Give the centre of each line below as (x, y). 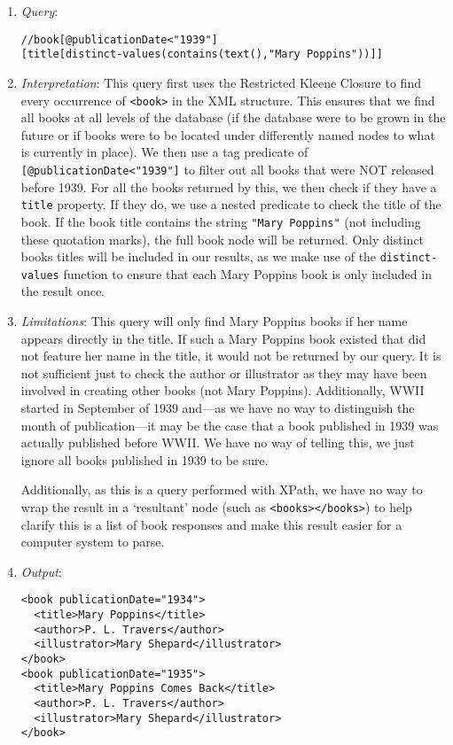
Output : (41, 571)
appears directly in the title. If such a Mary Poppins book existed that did (223, 338)
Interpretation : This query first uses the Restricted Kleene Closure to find (221, 82)
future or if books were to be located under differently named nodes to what (228, 134)
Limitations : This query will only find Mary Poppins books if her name (214, 321)
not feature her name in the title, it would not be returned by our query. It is (231, 356)
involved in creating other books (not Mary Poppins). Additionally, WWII (223, 390)
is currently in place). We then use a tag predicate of (164, 152)
